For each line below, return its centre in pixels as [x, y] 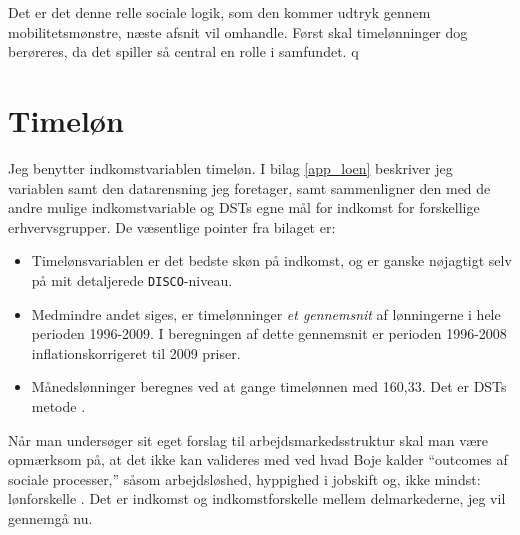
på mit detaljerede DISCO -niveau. [132, 279]
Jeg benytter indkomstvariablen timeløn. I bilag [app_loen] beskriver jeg [230, 167]
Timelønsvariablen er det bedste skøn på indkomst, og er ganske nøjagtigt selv [271, 260]
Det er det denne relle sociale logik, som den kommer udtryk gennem [219, 12]
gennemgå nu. [50, 517]
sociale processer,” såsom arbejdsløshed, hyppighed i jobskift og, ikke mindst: [244, 478]
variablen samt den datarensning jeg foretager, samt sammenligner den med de [249, 187]
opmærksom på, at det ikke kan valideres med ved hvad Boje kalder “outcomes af [258, 459]
